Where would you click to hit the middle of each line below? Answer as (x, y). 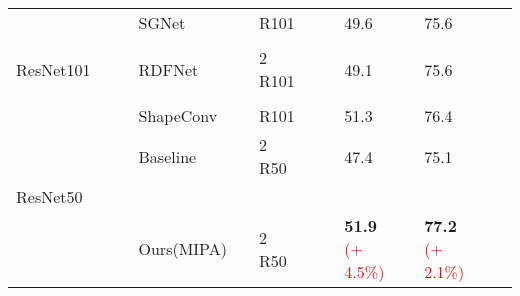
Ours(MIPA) (182, 248)
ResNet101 (53, 69)
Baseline (167, 156)
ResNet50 (49, 196)
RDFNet (168, 69)
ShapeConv (178, 115)
